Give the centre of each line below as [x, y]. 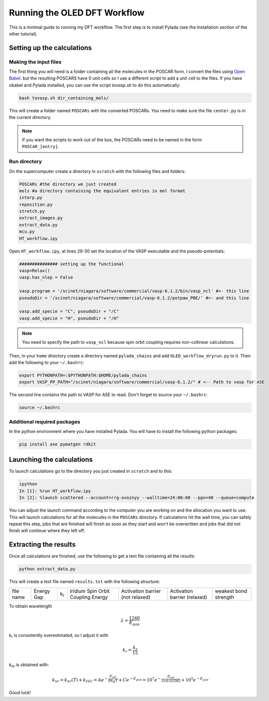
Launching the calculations [51, 459]
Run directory [25, 162]
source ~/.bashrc [40, 408]
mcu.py [27, 232]
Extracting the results [42, 544]
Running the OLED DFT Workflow [77, 13]
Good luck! [20, 693]
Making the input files [35, 62]
